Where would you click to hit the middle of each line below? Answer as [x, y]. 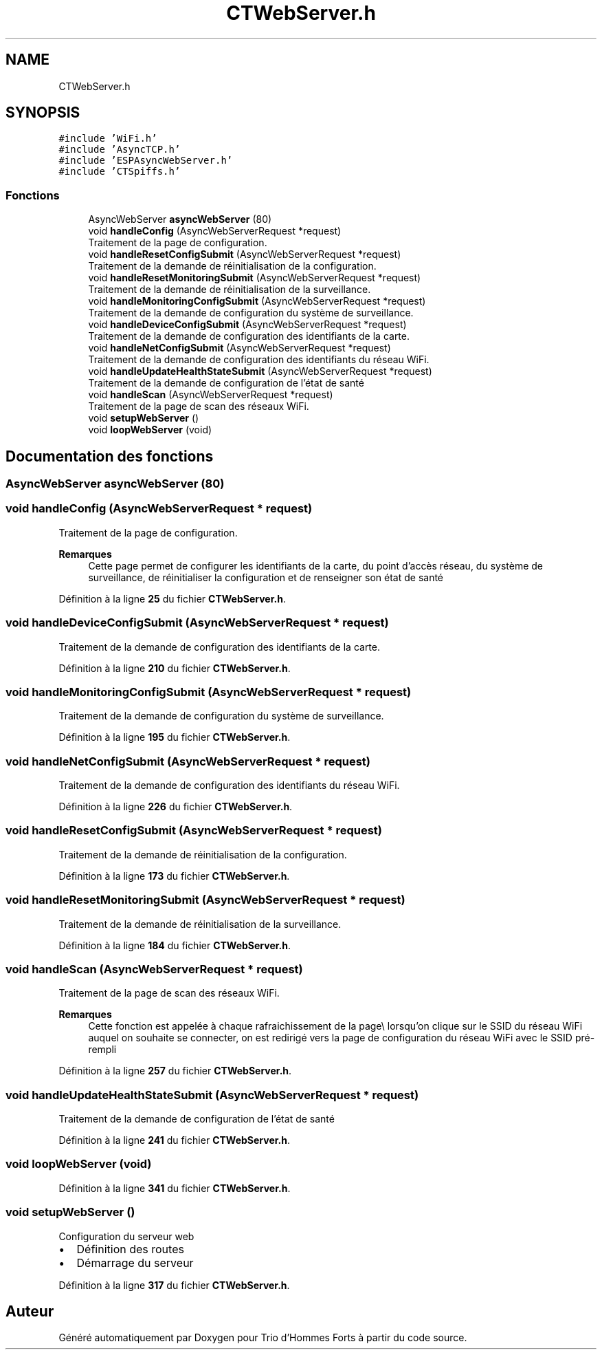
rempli [102, 1050]
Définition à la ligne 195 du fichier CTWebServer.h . [175, 737]
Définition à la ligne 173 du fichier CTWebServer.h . [174, 876]
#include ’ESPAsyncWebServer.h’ [146, 161]
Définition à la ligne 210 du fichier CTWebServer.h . [175, 668]
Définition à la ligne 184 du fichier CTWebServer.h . [175, 945]
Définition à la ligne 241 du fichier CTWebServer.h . [174, 1140]
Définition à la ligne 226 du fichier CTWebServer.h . [176, 807]
